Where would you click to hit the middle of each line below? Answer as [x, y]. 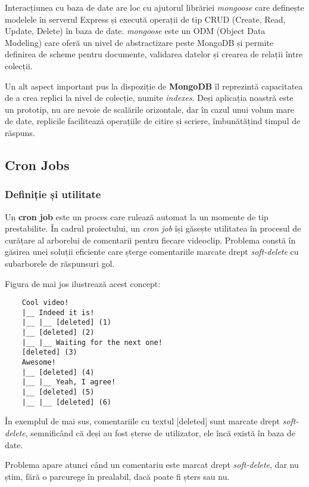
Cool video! [45, 303]
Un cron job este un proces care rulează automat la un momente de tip [137, 216]
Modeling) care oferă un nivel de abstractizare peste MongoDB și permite [139, 42]
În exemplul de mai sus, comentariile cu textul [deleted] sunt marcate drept [142, 421]
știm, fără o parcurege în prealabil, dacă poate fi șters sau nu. [117, 476]
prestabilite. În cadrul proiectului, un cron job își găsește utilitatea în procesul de [153, 228]
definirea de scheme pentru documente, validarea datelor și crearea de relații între [154, 54]
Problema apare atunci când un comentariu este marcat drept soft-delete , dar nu [152, 465]
